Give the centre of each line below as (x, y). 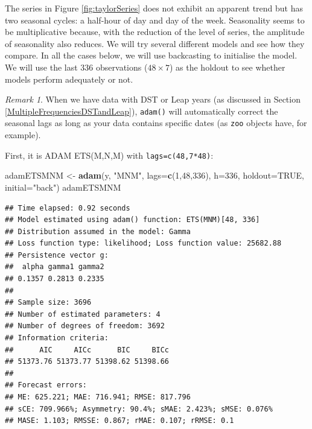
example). (23, 135)
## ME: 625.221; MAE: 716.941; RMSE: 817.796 (98, 397)
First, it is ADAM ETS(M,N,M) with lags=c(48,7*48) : (109, 155)
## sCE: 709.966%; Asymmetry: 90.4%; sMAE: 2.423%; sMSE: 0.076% (139, 409)
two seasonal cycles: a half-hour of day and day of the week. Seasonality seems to (155, 20)
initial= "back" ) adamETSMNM (63, 187)
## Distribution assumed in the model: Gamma (98, 231)
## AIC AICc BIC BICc (87, 350)
